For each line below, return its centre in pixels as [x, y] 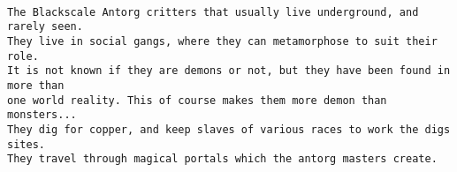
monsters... [42, 115]
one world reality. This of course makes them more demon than [197, 100]
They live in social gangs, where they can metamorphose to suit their [222, 41]
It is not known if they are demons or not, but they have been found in [229, 71]
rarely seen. [45, 27]
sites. [26, 144]
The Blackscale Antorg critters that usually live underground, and [213, 12]
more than [36, 85]
